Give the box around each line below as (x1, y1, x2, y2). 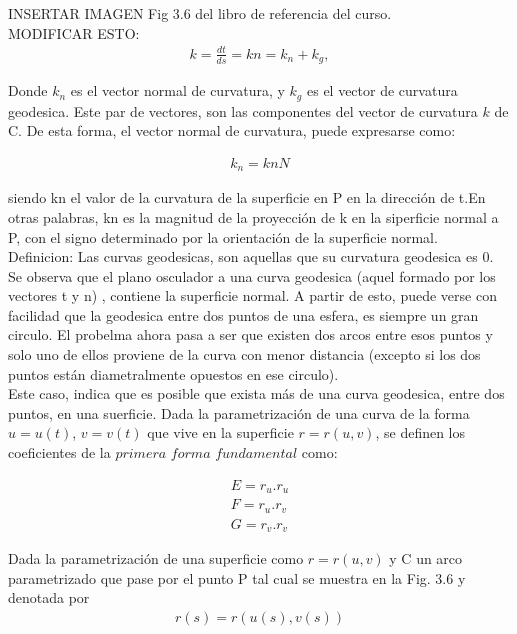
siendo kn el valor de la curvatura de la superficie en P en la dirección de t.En (8, 187, 486, 208)
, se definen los (375, 422, 466, 443)
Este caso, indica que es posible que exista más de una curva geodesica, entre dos (8, 383, 505, 404)
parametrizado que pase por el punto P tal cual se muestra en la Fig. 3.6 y (8, 567, 466, 588)
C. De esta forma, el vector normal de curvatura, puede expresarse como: (8, 120, 456, 141)
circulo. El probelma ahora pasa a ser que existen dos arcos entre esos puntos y (8, 324, 493, 345)
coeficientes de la (8, 442, 111, 463)
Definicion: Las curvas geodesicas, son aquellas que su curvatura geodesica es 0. (8, 246, 494, 267)
